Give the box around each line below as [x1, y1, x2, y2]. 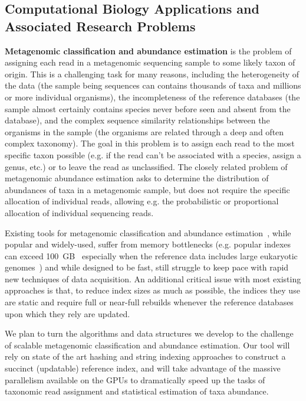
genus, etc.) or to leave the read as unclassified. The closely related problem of [5, 160, 288, 172]
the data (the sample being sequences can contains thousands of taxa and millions [5, 79, 301, 92]
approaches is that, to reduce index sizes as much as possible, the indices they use [5, 284, 300, 296]
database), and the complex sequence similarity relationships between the [5, 114, 270, 126]
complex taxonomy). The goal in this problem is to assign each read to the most [5, 137, 295, 149]
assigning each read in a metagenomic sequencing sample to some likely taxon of [5, 56, 295, 69]
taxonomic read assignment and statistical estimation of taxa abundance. [5, 385, 269, 397]
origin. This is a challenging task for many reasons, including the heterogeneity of [5, 67, 300, 80]
